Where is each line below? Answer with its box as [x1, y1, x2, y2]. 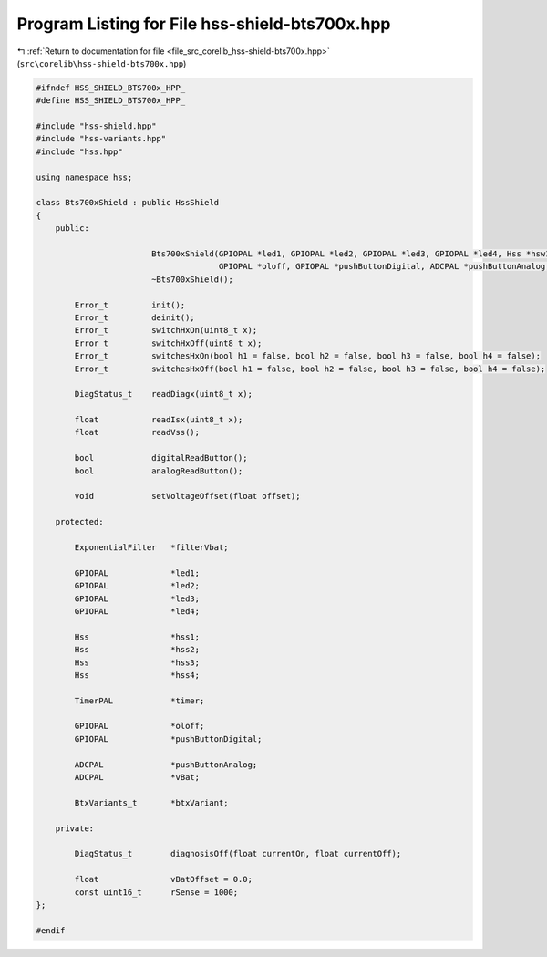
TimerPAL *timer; [74, 695, 205, 706]
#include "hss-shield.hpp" [36, 121, 157, 131]
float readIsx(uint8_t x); [74, 415, 243, 425]
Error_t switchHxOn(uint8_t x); [74, 325, 258, 336]
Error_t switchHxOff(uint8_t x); [74, 338, 263, 348]
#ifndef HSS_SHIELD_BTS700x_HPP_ [36, 82, 186, 93]
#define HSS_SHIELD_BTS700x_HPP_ [36, 96, 186, 106]
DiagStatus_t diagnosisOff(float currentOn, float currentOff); [74, 848, 402, 859]
